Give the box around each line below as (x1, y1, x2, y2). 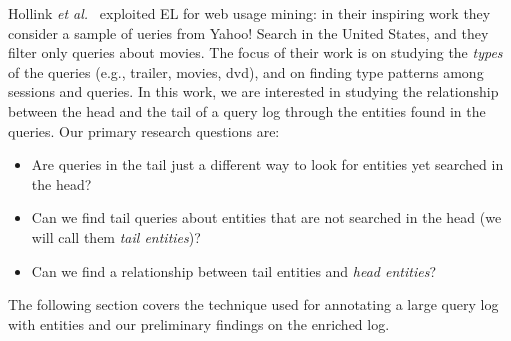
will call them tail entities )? (31, 226, 201, 247)
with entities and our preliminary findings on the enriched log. (8, 313, 390, 334)
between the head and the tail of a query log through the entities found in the (8, 100, 486, 121)
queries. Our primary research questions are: (8, 120, 280, 141)
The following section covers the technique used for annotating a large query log (8, 294, 499, 315)
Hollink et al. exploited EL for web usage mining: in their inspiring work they (8, 3, 491, 23)
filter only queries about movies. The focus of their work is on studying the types (8, 42, 503, 63)
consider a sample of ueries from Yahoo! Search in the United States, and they (8, 22, 489, 43)
